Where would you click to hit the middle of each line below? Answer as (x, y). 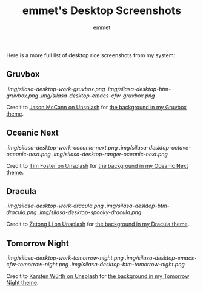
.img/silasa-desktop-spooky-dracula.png (90, 212)
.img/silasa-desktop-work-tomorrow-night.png (65, 258)
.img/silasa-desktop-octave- (155, 147)
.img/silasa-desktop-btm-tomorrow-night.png (127, 265)
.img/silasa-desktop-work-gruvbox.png (56, 89)
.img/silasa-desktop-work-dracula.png (55, 206)
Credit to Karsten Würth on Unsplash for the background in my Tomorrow (98, 276)
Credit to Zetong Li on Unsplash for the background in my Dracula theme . (98, 224)
